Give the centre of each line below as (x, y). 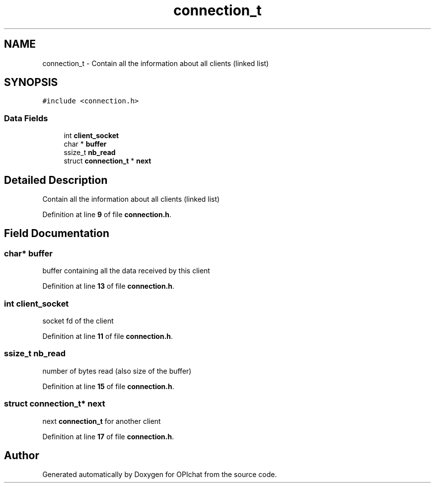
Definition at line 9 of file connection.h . (107, 215)
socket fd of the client (78, 321)
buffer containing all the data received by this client (126, 271)
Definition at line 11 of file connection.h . (108, 336)
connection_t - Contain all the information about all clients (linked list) (156, 63)
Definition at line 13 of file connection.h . (109, 286)
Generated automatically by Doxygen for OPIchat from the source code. (160, 475)
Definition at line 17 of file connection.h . (108, 436)
